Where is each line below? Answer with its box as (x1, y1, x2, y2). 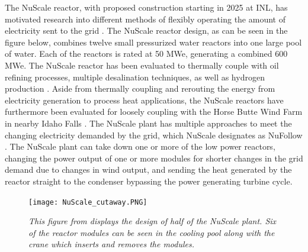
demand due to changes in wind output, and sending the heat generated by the (5, 163, 292, 176)
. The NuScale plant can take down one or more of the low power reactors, (5, 140, 275, 153)
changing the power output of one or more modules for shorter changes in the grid (5, 151, 303, 164)
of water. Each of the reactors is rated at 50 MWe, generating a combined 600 (5, 47, 288, 60)
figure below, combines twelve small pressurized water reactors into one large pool (5, 35, 302, 48)
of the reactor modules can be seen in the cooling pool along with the (28, 226, 275, 238)
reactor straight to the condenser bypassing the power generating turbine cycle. (5, 175, 293, 187)
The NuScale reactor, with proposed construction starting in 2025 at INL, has (5, 1, 288, 13)
